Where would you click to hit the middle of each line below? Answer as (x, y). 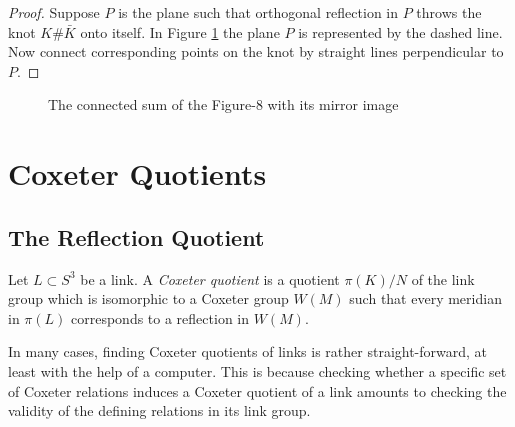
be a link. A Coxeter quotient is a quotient (210, 278)
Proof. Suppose (54, 12)
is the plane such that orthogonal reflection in (258, 12)
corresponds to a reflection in (160, 317)
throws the (449, 12)
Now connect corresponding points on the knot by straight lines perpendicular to (256, 51)
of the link (443, 278)
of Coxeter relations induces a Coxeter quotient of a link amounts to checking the (257, 390)
